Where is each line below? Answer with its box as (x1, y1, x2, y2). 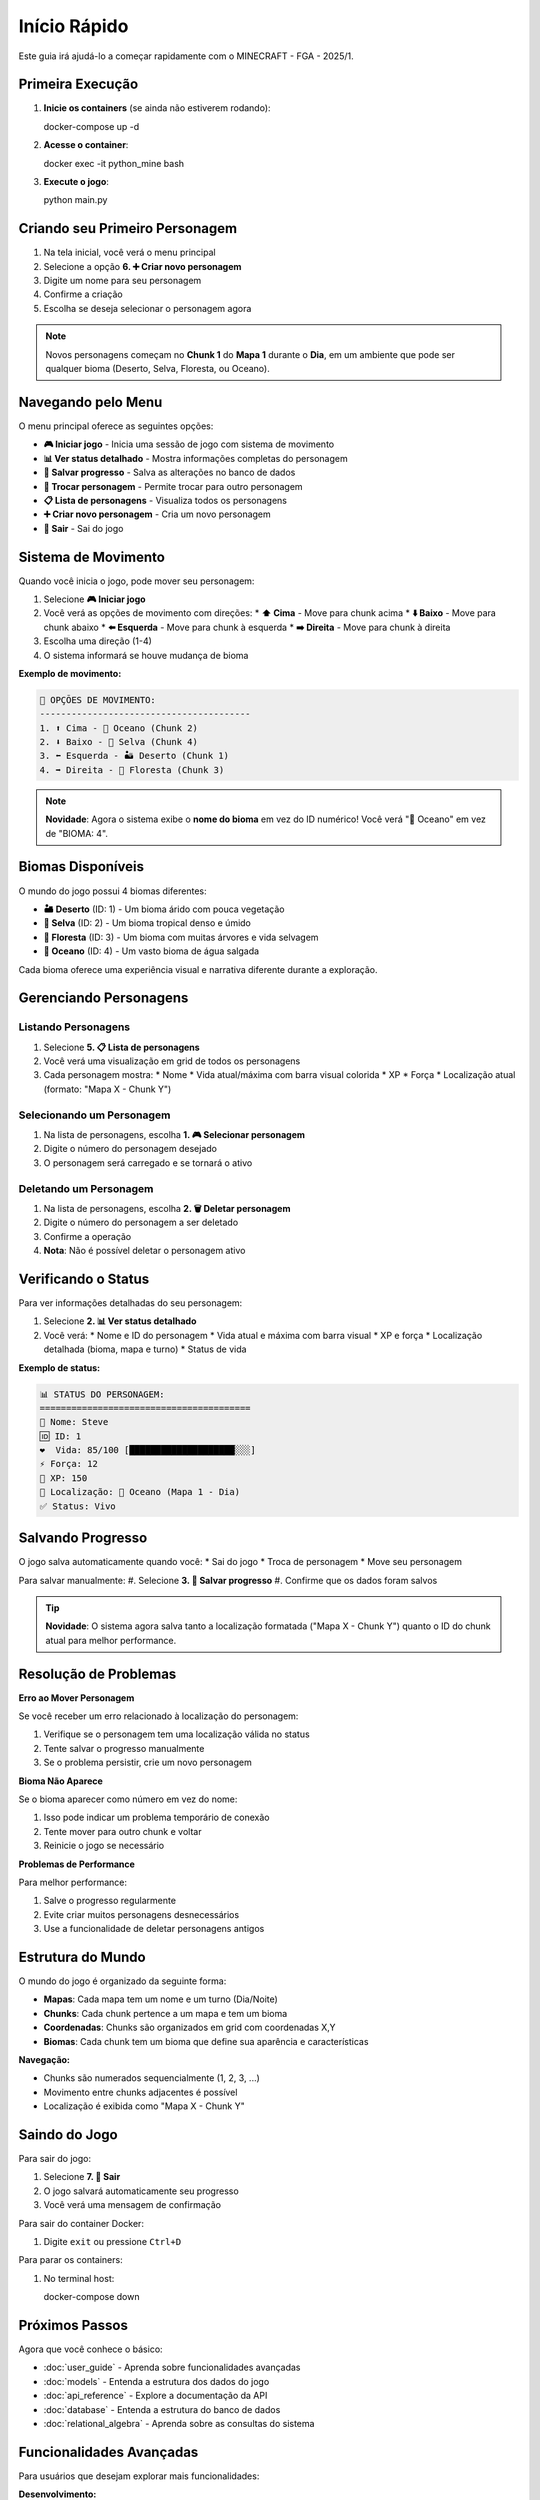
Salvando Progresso (18, 1530, 148, 1547)
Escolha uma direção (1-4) (43, 635, 152, 647)
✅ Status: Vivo (39, 1500, 117, 1512)
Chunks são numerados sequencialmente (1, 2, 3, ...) (43, 2072, 260, 2084)
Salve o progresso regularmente (43, 1895, 177, 1907)
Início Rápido (18, 15, 129, 37)
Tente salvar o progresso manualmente (43, 1742, 205, 1754)
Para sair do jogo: (18, 2153, 92, 2165)
